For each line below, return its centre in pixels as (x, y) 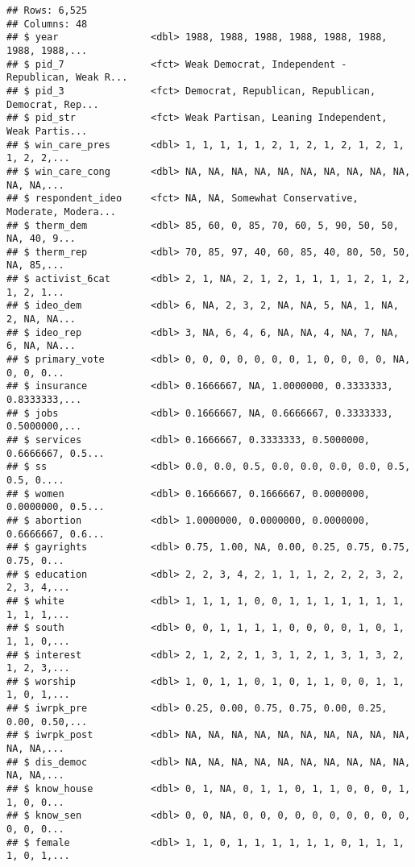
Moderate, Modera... (62, 212)
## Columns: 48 (47, 24)
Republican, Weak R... (67, 78)
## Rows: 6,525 (47, 10)
